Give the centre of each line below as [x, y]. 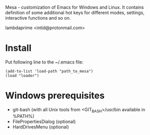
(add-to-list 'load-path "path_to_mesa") [49, 71]
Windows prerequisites [55, 96]
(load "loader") [22, 76]
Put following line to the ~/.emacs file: [44, 62]
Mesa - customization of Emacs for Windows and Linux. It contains [75, 7]
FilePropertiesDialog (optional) [44, 121]
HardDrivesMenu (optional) [41, 127]
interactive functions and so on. [38, 18]
